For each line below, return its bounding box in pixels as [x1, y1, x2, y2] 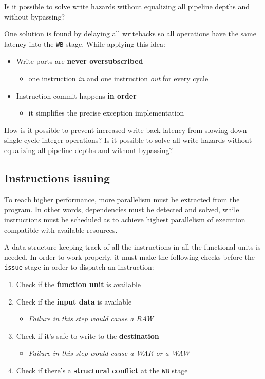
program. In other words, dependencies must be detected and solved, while [4, 204, 239, 215]
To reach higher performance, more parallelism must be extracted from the [4, 194, 240, 204]
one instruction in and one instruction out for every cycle [28, 73, 209, 84]
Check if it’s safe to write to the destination [16, 330, 159, 341]
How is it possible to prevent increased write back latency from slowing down [4, 124, 247, 135]
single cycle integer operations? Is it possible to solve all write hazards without [4, 135, 252, 145]
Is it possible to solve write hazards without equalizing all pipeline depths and [4, 1, 250, 11]
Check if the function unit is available [16, 279, 141, 290]
